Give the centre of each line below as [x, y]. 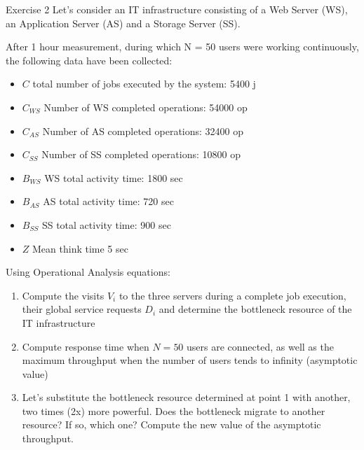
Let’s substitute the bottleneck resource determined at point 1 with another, [186, 397]
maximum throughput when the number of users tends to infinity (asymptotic [190, 360]
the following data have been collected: [89, 60]
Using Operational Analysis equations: [88, 272]
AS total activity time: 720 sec [108, 201]
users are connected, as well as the [260, 346]
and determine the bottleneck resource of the [255, 309]
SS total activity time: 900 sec [106, 224]
